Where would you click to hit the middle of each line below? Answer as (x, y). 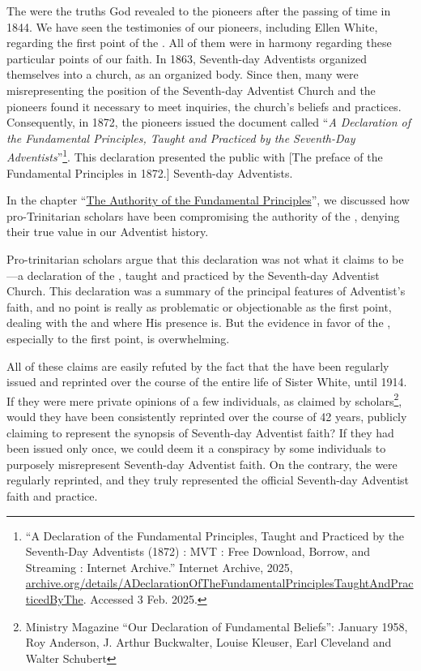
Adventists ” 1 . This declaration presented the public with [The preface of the (195, 155)
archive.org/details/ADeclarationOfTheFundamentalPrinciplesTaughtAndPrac (219, 583)
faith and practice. (52, 495)
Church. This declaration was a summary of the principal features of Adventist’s (206, 291)
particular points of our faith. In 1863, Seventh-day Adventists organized (187, 58)
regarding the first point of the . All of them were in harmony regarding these (199, 43)
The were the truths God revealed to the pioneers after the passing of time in (199, 11)
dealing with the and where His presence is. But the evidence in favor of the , (199, 323)
